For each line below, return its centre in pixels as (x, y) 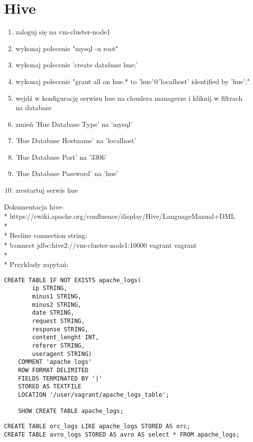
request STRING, (58, 321)
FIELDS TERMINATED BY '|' (60, 378)
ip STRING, (50, 288)
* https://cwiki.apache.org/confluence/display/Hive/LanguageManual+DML (120, 216)
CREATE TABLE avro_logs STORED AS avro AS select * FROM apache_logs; (122, 434)
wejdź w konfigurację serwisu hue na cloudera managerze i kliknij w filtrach (129, 98)
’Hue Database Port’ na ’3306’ (61, 157)
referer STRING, (58, 346)
